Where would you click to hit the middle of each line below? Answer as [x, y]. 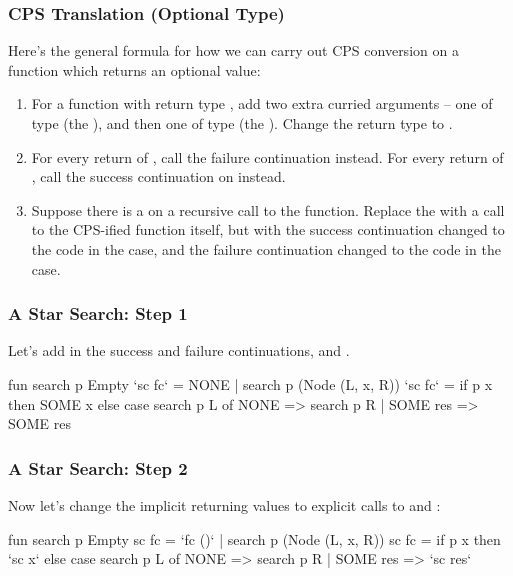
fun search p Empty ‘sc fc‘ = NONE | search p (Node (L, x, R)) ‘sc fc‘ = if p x [250, 383]
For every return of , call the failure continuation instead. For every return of [267, 156]
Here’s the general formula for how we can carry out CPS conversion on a [233, 50]
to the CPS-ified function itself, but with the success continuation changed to [268, 229]
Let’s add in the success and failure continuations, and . [179, 350]
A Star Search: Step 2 [98, 467]
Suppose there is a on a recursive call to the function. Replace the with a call [268, 209]
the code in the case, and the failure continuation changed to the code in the [266, 248]
